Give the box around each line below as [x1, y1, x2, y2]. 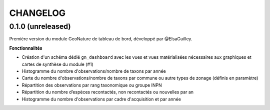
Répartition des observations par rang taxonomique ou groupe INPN [21, 82, 162, 88]
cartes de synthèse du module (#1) [21, 61, 93, 67]
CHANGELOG [9, 7, 66, 18]
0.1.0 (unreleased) [9, 22, 71, 31]
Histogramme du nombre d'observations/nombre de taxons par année [21, 68, 166, 74]
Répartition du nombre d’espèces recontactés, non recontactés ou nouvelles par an [21, 89, 194, 95]
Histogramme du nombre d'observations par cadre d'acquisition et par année [21, 96, 181, 102]
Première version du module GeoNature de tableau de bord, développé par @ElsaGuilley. [9, 36, 192, 42]
